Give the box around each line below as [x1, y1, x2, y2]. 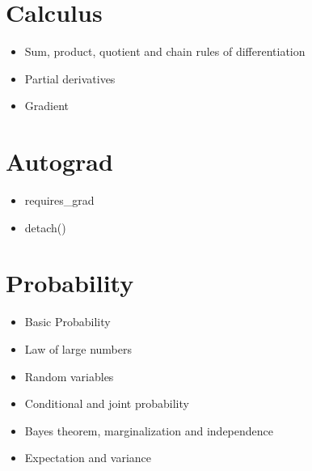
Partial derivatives [24, 70, 116, 87]
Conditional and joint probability [24, 395, 189, 412]
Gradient [24, 97, 70, 114]
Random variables [24, 367, 114, 384]
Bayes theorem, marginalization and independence [24, 422, 273, 439]
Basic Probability [24, 313, 111, 330]
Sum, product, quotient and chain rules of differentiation [24, 43, 306, 60]
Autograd [6, 145, 113, 178]
